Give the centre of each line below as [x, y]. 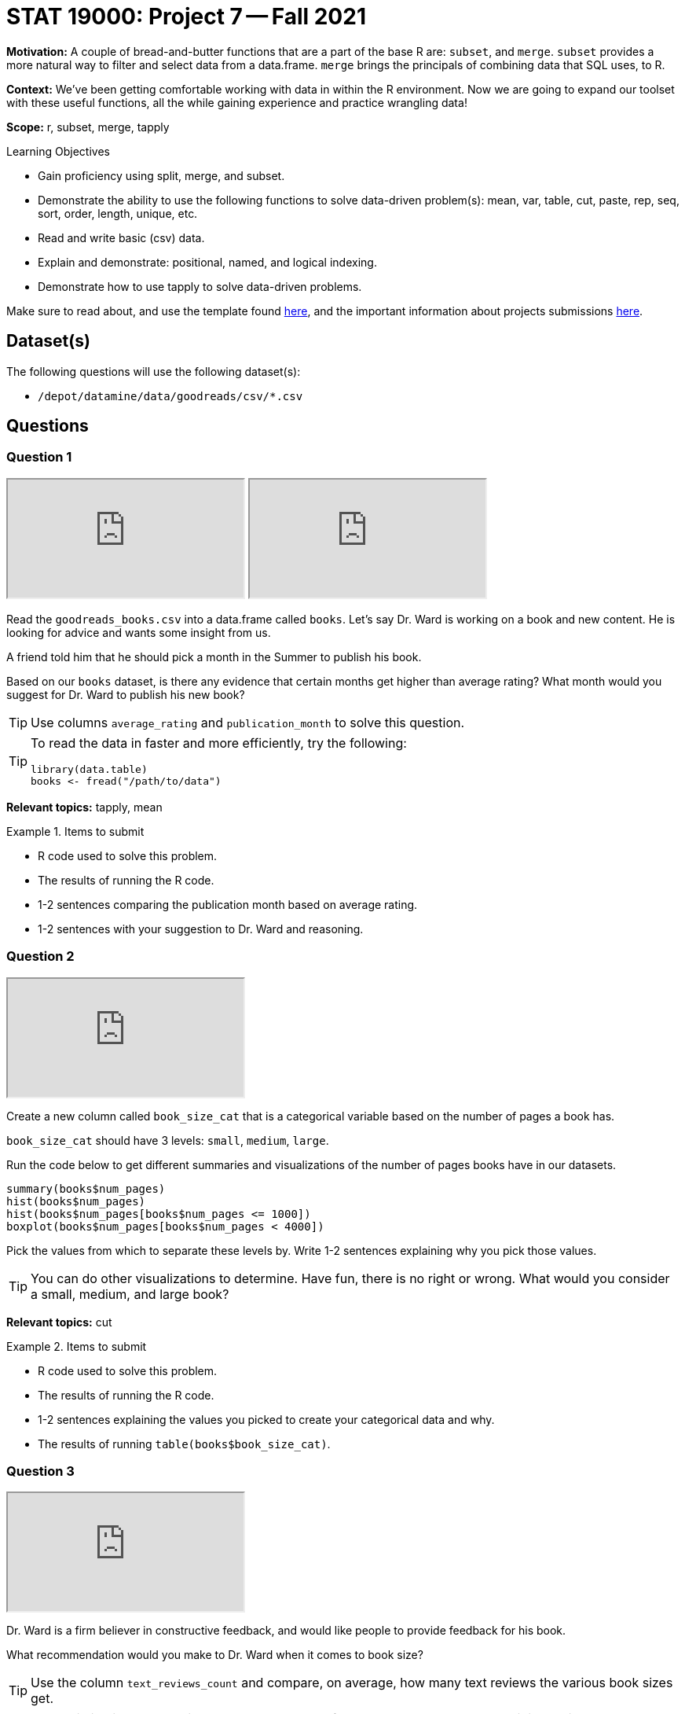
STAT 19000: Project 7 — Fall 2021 [186, 17]
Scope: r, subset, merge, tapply [88, 127]
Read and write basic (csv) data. [121, 237]
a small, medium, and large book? [130, 1294]
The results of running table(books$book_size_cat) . [184, 1444]
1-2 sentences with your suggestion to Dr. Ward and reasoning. [201, 929]
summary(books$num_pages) [86, 1188]
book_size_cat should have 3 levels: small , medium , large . [168, 1140]
